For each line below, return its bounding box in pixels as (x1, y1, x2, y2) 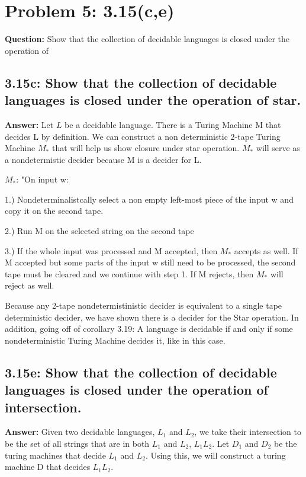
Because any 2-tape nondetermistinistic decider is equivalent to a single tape (5, 299, 282, 312)
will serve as (256, 142, 300, 154)
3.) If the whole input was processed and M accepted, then (5, 244, 218, 257)
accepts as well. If (234, 244, 298, 257)
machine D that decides (5, 460, 91, 473)
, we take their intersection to (194, 425, 301, 438)
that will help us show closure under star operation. (51, 142, 240, 154)
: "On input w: (16, 173, 69, 185)
